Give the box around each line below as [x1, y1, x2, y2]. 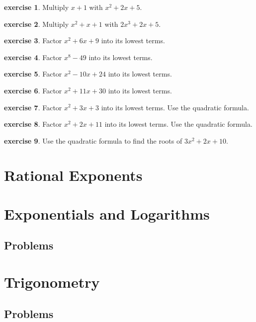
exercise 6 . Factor [4, 85, 62, 95]
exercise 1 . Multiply [4, 2, 69, 12]
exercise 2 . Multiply [4, 18, 69, 29]
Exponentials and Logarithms [4, 203, 210, 224]
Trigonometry [4, 272, 100, 292]
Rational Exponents [4, 164, 143, 185]
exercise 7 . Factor [4, 102, 62, 112]
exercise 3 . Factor [4, 35, 62, 46]
